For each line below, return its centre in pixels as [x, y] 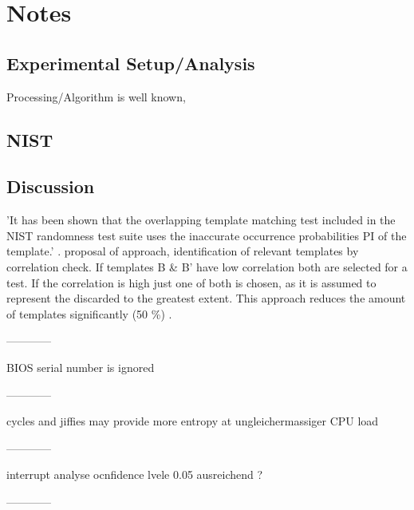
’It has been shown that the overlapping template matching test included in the [201, 220]
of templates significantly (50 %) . [89, 313]
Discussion [51, 186]
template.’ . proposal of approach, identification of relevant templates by [183, 251]
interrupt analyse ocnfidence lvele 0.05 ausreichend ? [135, 474]
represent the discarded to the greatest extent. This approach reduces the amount [206, 298]
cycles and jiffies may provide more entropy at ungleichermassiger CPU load [193, 421]
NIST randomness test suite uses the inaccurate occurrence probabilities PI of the [207, 235]
